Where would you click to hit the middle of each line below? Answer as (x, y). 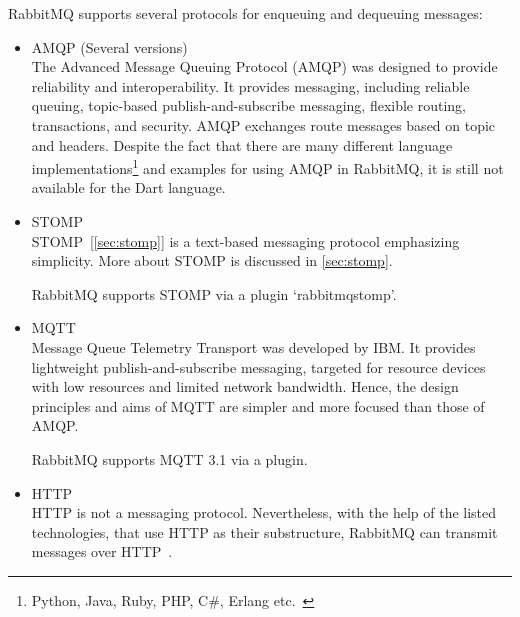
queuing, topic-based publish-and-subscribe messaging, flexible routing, (249, 105)
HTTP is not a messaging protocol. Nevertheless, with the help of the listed (264, 512)
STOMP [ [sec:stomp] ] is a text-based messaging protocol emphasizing (245, 240)
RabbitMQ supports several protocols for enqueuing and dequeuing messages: (245, 13)
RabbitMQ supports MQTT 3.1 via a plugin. (169, 458)
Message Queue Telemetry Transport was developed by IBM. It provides (253, 346)
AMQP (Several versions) (109, 46)
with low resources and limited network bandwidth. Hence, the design (245, 386)
